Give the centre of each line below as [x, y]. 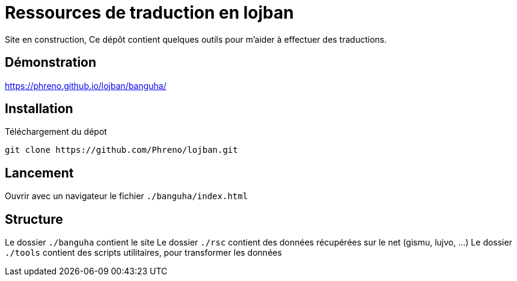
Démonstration [51, 63]
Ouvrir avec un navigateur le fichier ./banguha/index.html [127, 196]
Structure [34, 219]
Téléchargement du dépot [56, 132]
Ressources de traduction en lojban [149, 13]
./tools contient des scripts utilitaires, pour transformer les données [143, 253]
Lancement [39, 173]
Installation [39, 109]
